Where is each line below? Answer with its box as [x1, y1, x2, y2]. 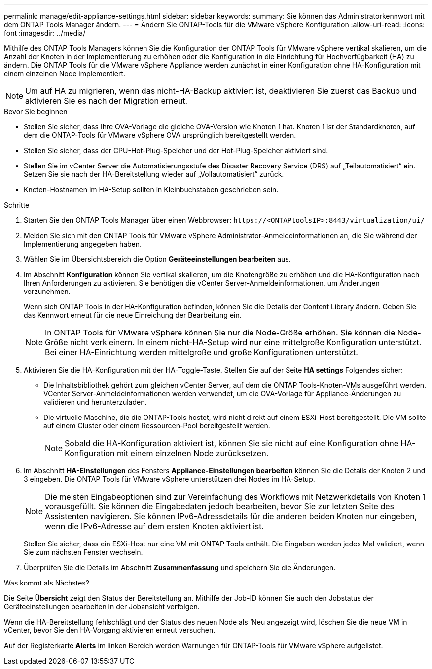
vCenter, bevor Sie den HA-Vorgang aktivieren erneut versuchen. [4, 626, 216, 634]
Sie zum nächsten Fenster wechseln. [24, 548, 143, 556]
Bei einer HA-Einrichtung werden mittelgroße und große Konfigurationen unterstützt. [45, 347, 358, 357]
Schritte [4, 201, 30, 209]
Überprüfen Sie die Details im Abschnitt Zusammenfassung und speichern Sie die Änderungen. [24, 563, 336, 572]
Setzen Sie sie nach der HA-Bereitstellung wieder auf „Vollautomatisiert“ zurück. [24, 170, 284, 178]
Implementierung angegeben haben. [24, 240, 142, 248]
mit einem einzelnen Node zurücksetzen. [116, 448, 269, 458]
